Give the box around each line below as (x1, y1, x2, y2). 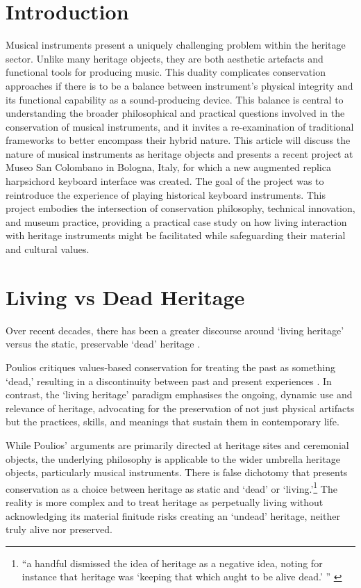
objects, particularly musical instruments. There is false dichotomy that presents (6, 465, 348, 480)
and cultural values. (6, 242, 90, 256)
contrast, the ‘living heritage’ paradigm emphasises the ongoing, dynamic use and (6, 387, 353, 402)
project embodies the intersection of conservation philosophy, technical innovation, (6, 201, 355, 215)
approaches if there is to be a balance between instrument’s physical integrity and (6, 78, 353, 92)
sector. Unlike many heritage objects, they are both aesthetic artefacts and (6, 51, 324, 65)
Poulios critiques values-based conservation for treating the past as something (6, 359, 336, 374)
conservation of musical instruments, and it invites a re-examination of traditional (6, 119, 354, 133)
